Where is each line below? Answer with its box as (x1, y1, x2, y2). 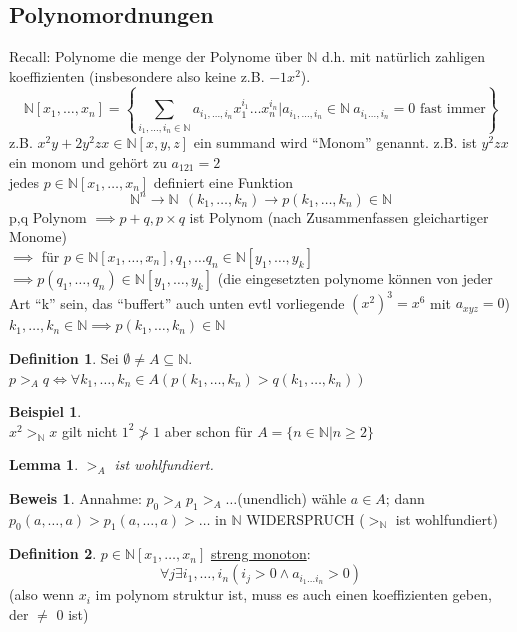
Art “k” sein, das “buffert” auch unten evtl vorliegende (9, 292, 345, 313)
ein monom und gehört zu (9, 151, 167, 172)
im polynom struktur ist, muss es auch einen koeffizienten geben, (95, 584, 492, 605)
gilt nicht (61, 420, 118, 441)
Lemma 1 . (9, 454, 79, 475)
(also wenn (9, 584, 75, 605)
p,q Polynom (9, 206, 87, 227)
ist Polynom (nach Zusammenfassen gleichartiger (189, 206, 489, 227)
